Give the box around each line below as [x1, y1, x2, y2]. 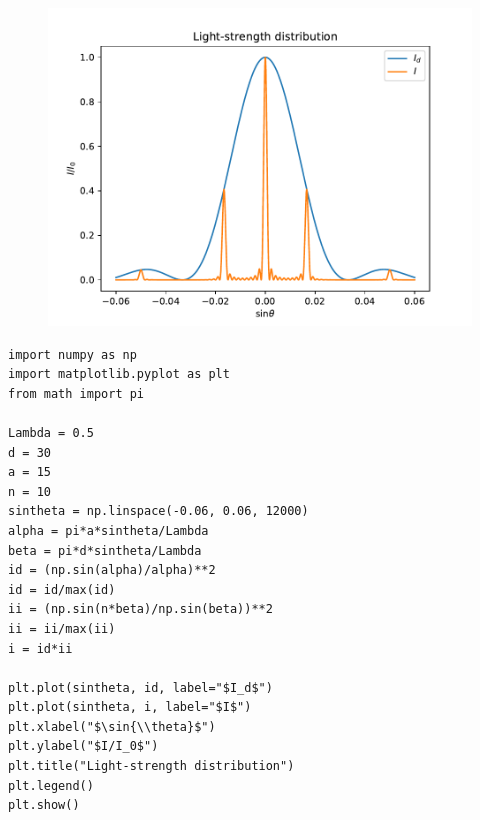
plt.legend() [8, 778, 94, 793]
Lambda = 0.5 [8, 425, 94, 440]
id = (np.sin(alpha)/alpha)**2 [8, 563, 216, 578]
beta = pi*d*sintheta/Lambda [8, 543, 202, 558]
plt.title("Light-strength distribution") [8, 759, 295, 774]
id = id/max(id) [8, 582, 116, 597]
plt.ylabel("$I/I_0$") [8, 739, 159, 754]
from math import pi [8, 386, 145, 401]
